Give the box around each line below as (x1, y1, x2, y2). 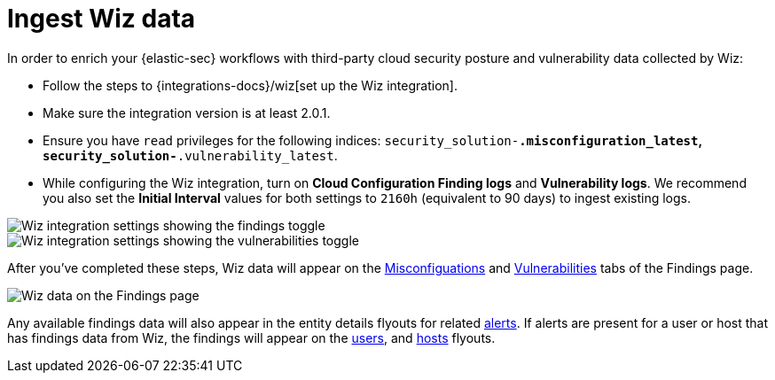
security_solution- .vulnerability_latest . (43, 147, 338, 163)
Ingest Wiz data (7, 4, 196, 34)
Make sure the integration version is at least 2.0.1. (43, 105, 331, 120)
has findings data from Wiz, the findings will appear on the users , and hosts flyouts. (7, 330, 496, 345)
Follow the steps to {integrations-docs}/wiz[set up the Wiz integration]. (43, 77, 458, 93)
